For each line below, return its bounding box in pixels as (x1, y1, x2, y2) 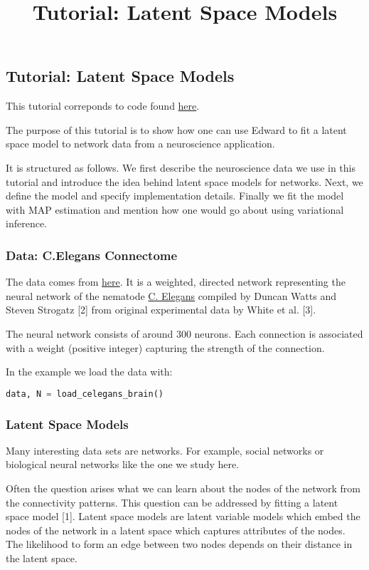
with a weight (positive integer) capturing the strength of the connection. (6, 340, 325, 355)
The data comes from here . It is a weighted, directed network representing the (6, 274, 346, 289)
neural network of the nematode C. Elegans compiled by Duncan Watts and (6, 288, 336, 303)
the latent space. (6, 550, 77, 565)
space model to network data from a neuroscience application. (6, 136, 275, 151)
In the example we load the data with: (6, 364, 173, 379)
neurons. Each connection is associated (194, 326, 363, 341)
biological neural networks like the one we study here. (6, 457, 240, 472)
